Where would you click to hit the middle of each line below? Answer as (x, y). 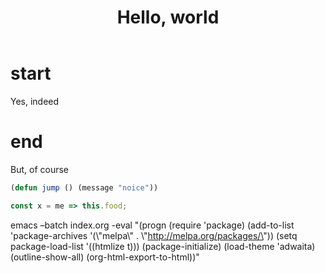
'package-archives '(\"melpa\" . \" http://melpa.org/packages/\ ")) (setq (154, 235)
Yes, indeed (35, 101)
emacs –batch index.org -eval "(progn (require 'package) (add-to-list (152, 225)
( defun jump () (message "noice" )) (84, 187)
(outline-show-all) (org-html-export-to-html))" (105, 257)
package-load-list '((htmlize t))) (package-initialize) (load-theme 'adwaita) (163, 246)
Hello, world (168, 17)
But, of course (39, 169)
